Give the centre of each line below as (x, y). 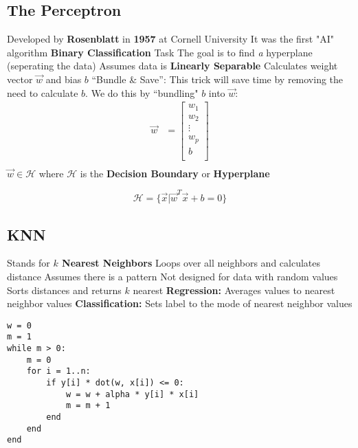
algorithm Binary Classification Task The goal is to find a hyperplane (160, 52)
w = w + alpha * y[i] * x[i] (132, 394)
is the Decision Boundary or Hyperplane (175, 173)
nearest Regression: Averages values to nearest (234, 290)
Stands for (29, 263)
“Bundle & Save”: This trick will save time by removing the (217, 79)
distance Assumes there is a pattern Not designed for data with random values (172, 276)
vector (20, 79)
